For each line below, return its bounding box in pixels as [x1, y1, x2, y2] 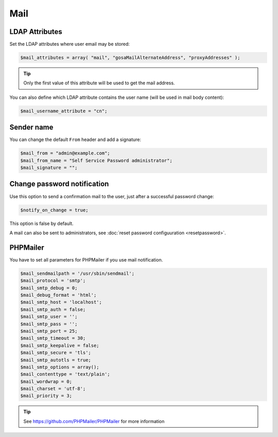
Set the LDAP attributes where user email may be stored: [9, 41, 130, 47]
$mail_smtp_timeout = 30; [20, 335, 86, 341]
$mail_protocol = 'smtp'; [20, 278, 86, 284]
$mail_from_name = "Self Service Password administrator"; [20, 158, 172, 163]
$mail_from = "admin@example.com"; [20, 150, 110, 156]
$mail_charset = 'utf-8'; [20, 386, 86, 392]
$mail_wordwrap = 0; [20, 378, 72, 384]
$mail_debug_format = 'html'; [20, 292, 97, 298]
